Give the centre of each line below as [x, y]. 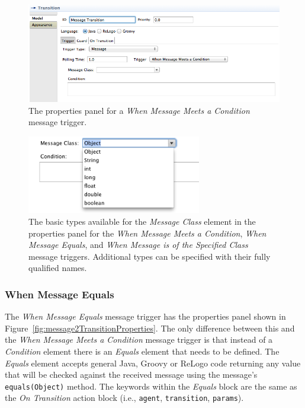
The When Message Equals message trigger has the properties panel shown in [145, 316]
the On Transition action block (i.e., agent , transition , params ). [124, 398]
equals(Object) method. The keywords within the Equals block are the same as [151, 386]
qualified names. [58, 268]
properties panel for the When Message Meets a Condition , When [147, 233]
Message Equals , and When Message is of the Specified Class [138, 245]
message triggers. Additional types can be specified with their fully [150, 256]
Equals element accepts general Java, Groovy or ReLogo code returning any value [153, 363]
